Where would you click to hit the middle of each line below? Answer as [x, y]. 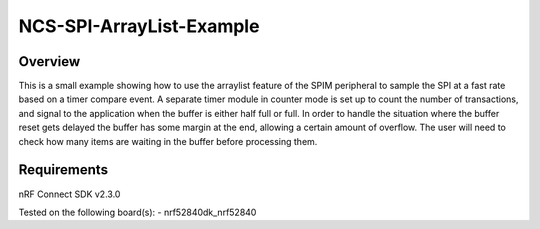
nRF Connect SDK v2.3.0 [69, 194]
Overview [49, 61]
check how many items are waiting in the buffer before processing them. [168, 141]
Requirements [63, 170]
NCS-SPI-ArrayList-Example [139, 26]
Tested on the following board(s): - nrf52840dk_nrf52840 [137, 212]
